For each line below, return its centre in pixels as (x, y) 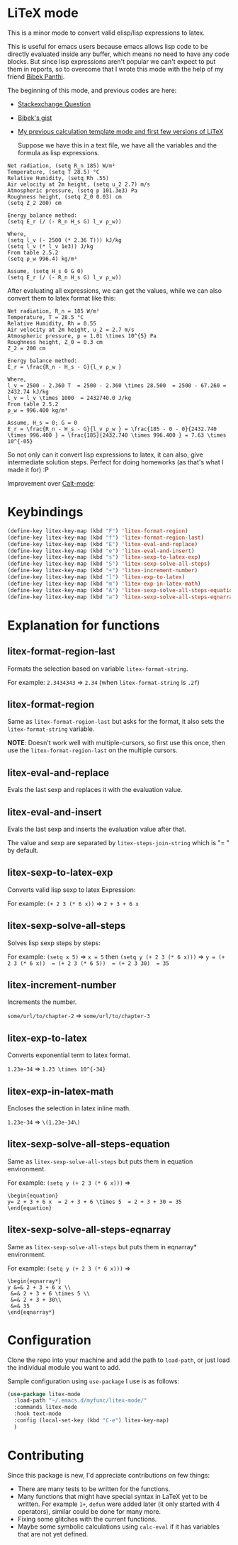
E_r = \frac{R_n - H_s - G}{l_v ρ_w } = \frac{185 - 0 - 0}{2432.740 (112, 429)
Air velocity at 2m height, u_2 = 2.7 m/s (71, 330)
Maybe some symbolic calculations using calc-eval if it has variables (118, 1527)
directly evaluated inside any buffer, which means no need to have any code (119, 54)
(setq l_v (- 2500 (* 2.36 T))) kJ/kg (64, 240)
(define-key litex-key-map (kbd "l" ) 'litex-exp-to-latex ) (96, 577)
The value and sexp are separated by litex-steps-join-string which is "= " (119, 842)
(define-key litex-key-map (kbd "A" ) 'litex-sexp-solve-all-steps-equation (121, 590)
